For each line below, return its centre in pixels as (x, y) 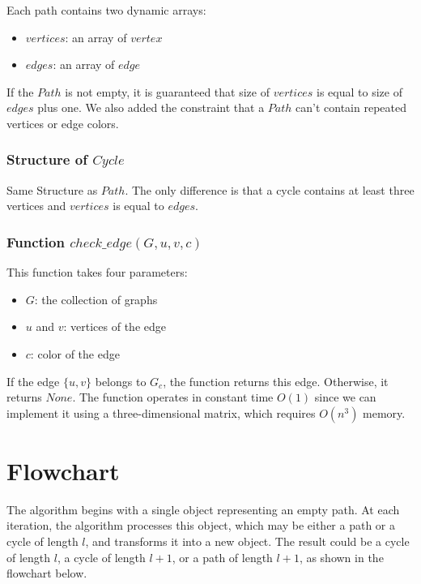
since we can (345, 397)
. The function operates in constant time (173, 397)
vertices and (36, 206)
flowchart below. (47, 573)
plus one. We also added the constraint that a (151, 107)
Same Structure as (52, 189)
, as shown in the (341, 557)
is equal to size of (359, 91)
